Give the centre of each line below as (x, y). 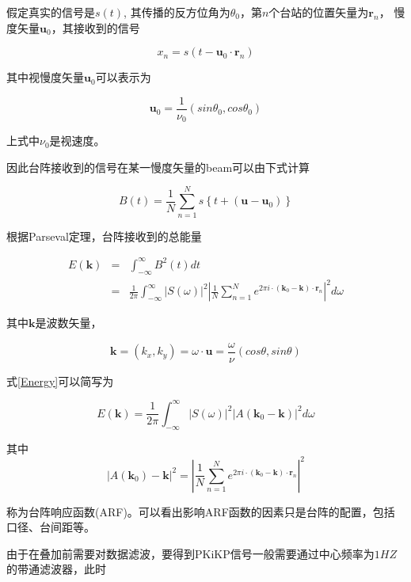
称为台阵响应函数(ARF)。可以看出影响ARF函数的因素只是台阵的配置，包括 (201, 511)
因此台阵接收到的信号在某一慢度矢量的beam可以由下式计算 (158, 167)
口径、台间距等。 (51, 527)
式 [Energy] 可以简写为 (60, 380)
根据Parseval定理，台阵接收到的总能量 (104, 236)
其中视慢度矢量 (45, 77)
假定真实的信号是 (51, 12)
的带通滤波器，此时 (56, 569)
